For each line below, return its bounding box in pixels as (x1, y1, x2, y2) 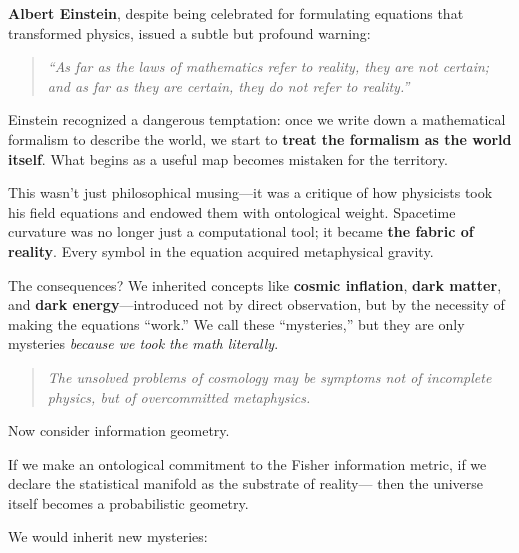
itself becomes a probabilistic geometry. (8, 492, 249, 513)
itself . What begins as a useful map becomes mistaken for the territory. (8, 148, 448, 169)
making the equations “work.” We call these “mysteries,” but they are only (8, 313, 465, 334)
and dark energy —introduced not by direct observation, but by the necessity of (8, 294, 505, 315)
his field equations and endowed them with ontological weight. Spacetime (8, 201, 456, 222)
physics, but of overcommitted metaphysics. (47, 386, 311, 407)
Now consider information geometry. (8, 420, 230, 441)
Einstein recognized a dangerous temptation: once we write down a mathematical (8, 109, 506, 130)
